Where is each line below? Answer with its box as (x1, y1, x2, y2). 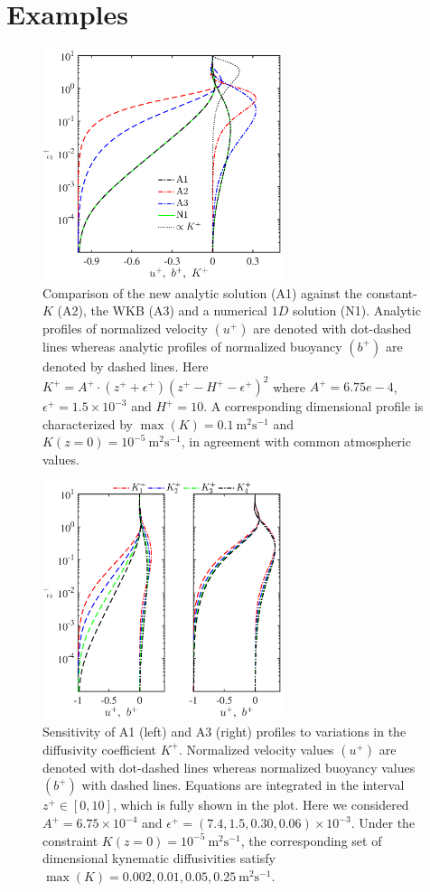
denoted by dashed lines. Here (42, 356, 209, 375)
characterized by (42, 414, 134, 433)
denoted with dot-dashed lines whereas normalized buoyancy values (42, 757, 416, 776)
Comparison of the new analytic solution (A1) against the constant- (42, 283, 417, 302)
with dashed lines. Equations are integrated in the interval (81, 775, 405, 794)
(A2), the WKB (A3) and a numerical (57, 301, 267, 320)
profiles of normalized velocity (42, 318, 208, 337)
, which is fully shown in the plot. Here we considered (112, 795, 409, 814)
